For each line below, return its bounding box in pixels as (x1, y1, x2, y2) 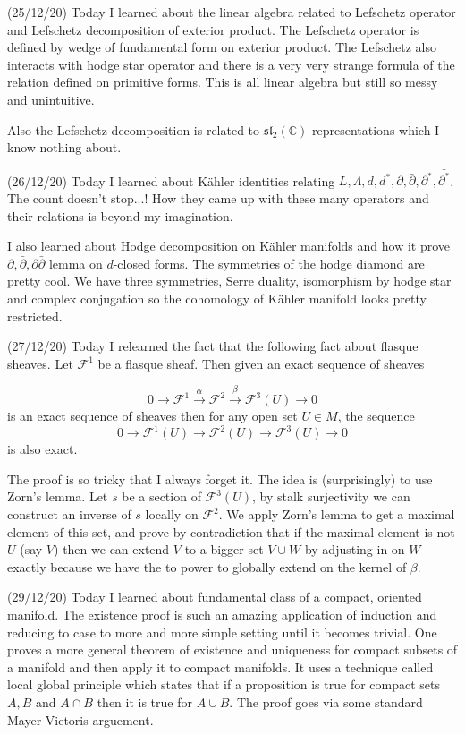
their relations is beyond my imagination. (7, 206, 233, 225)
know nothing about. (7, 138, 122, 157)
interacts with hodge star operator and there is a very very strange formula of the (7, 55, 455, 73)
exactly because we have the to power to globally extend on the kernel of (7, 557, 407, 576)
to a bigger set (184, 540, 264, 559)
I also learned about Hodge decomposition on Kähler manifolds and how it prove (7, 236, 451, 255)
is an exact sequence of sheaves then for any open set (7, 406, 298, 425)
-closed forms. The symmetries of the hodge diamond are (113, 253, 425, 272)
